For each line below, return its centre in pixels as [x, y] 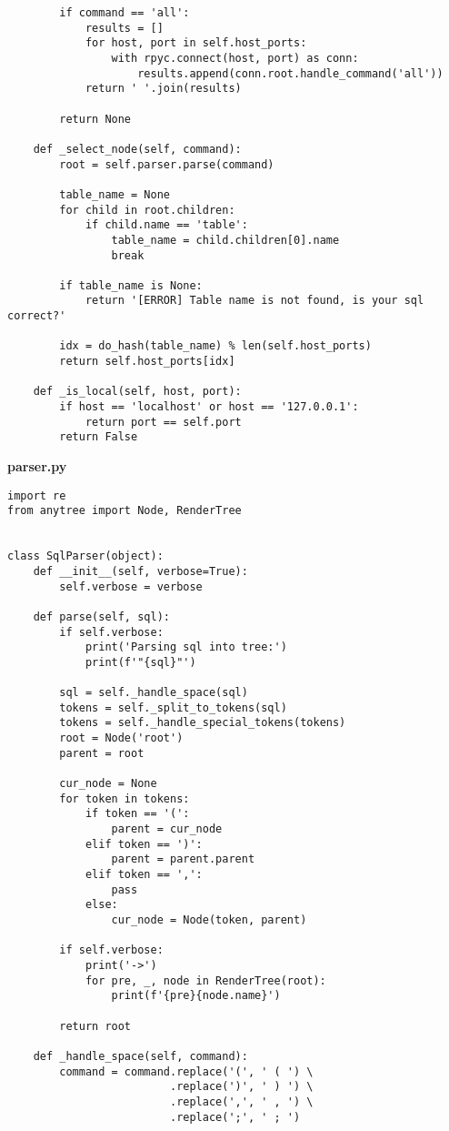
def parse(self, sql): [101, 616]
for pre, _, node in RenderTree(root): [205, 980]
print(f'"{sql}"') [140, 662]
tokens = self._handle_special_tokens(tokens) [203, 723]
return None [95, 119]
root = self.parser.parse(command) [167, 164]
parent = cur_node [167, 829]
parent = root [102, 753]
